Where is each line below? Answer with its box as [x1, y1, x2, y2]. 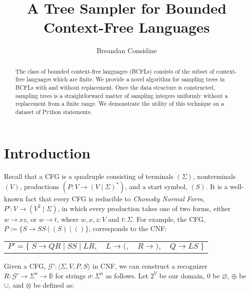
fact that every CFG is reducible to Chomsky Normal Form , [25, 194, 205, 204]
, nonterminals [192, 171, 236, 181]
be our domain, [159, 270, 205, 280]
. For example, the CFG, [132, 214, 206, 224]
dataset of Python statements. [15, 107, 92, 116]
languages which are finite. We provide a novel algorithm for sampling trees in [26, 75, 225, 83]
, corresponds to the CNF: [88, 223, 167, 234]
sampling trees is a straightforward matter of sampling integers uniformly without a [15, 91, 228, 99]
